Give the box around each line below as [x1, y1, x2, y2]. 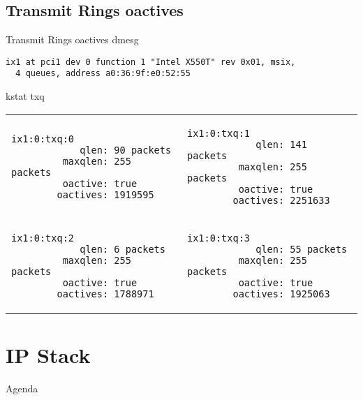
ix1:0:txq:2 [11, 232, 75, 244]
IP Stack [6, 340, 91, 369]
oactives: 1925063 [232, 288, 330, 299]
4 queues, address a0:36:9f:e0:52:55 [15, 68, 191, 79]
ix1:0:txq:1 [187, 127, 251, 139]
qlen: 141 [255, 138, 307, 150]
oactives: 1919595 [57, 188, 154, 200]
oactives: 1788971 [57, 288, 154, 299]
